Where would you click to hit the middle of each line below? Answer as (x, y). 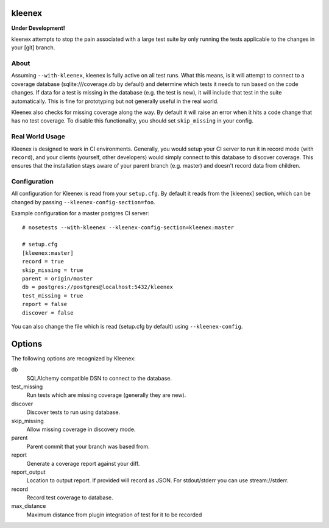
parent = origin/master (58, 278)
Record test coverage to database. (70, 498)
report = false (45, 304)
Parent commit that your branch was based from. (88, 446)
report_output (28, 472)
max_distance (29, 506)
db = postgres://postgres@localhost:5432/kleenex (98, 287)
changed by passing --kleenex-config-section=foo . (83, 202)
